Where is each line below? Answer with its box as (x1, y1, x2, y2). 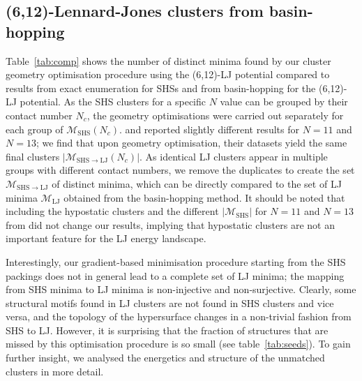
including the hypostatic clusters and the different (6, 204, 219, 218)
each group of (6, 121, 63, 136)
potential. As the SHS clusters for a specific (20, 94, 206, 109)
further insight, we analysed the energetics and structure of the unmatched (6, 350, 325, 365)
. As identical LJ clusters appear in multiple (139, 149, 328, 163)
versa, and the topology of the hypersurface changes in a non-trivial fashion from (6, 309, 352, 324)
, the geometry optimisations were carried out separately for (86, 107, 344, 122)
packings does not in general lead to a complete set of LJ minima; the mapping (6, 268, 345, 283)
